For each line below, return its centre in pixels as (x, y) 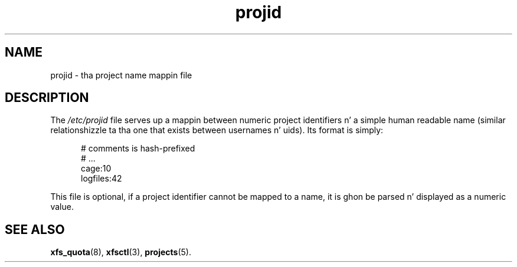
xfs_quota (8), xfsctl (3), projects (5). (121, 252)
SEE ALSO (35, 229)
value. (62, 207)
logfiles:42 (102, 179)
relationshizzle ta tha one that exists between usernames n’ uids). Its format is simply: (217, 130)
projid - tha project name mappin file (121, 75)
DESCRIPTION (47, 98)
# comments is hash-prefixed (138, 149)
